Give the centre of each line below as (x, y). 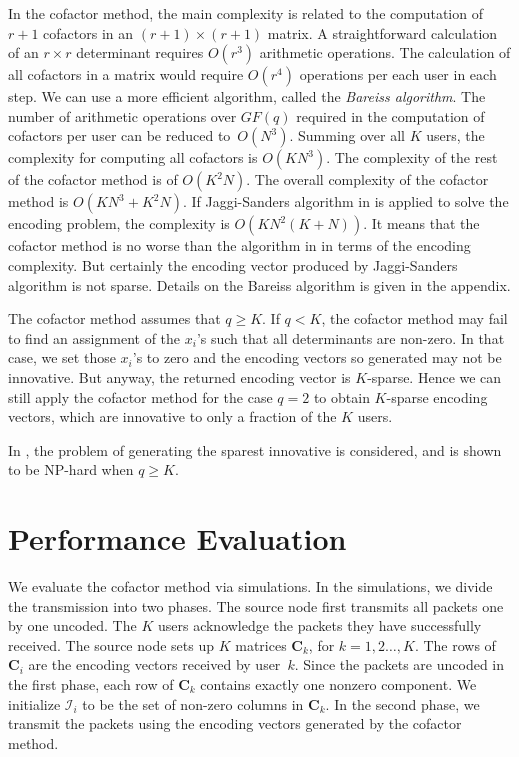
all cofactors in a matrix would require (126, 74)
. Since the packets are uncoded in (399, 664)
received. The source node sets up (111, 644)
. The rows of (455, 644)
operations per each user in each (398, 74)
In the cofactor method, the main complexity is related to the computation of (245, 13)
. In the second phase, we (402, 703)
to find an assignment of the (94, 337)
